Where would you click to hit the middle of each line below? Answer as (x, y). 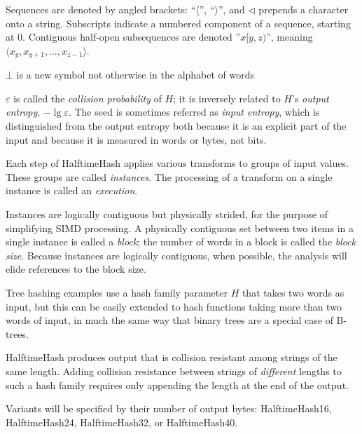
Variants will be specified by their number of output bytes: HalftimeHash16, (169, 408)
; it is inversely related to (227, 98)
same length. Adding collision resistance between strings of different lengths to (174, 371)
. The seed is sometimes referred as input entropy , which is (194, 112)
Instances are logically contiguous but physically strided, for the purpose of (167, 213)
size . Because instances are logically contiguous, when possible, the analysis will (176, 255)
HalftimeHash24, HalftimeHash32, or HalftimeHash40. (122, 422)
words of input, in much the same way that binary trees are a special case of (169, 320)
